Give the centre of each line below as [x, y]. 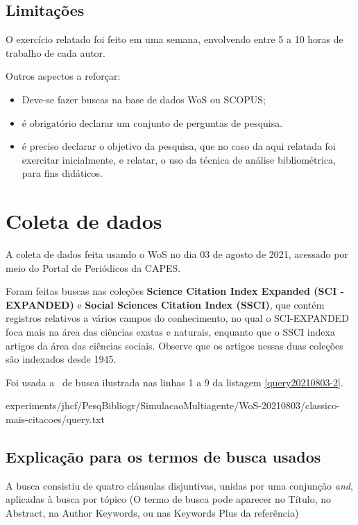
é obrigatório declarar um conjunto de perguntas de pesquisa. [152, 122]
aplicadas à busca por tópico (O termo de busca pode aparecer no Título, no [168, 499]
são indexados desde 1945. [61, 359]
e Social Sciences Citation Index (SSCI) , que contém [201, 304]
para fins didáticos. [62, 173]
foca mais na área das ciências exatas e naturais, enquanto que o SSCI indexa [170, 332]
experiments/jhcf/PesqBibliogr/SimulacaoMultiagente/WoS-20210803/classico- [173, 405]
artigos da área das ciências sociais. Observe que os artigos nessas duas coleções [174, 345]
